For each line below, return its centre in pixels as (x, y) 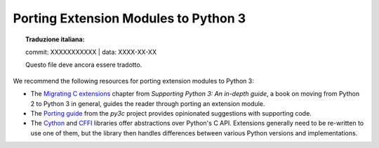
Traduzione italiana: (55, 39)
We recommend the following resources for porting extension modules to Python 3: (133, 81)
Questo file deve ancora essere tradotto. (84, 65)
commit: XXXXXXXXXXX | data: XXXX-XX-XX (91, 52)
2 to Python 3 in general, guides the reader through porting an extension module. (148, 103)
